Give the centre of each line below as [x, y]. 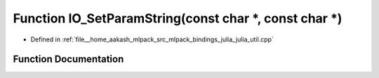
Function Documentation [68, 59]
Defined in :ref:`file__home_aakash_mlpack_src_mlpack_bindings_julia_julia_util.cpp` [152, 39]
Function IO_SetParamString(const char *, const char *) [178, 18]
